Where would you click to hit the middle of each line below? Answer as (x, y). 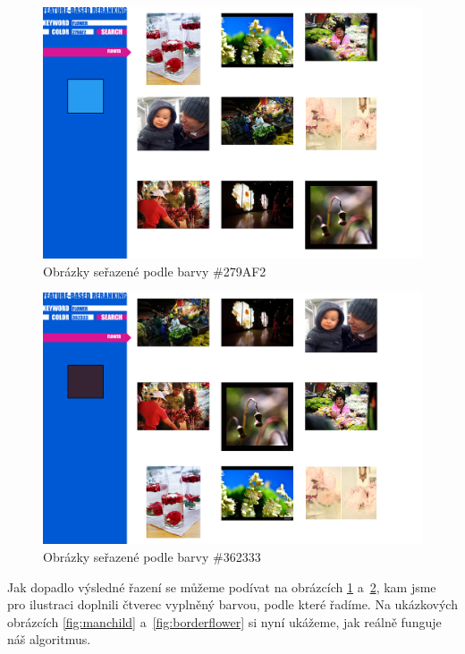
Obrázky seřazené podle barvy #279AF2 (155, 271)
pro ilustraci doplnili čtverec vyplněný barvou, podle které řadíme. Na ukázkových (232, 604)
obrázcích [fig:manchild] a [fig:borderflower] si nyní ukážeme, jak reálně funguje (224, 621)
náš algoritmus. (49, 639)
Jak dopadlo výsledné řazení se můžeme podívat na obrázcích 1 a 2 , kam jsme (222, 586)
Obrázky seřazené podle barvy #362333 (152, 557)
